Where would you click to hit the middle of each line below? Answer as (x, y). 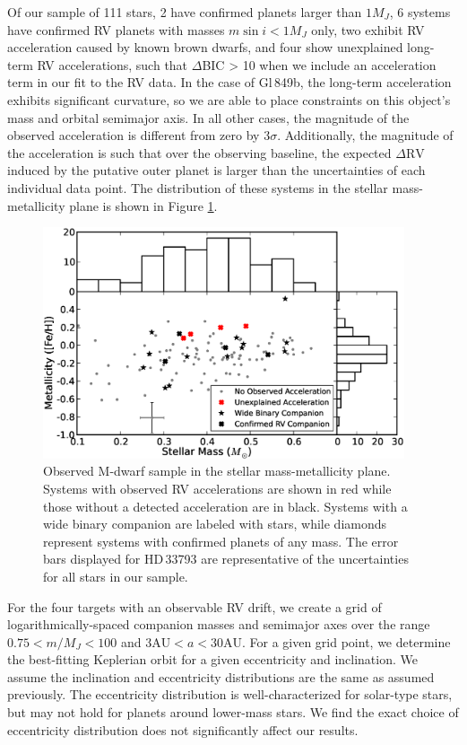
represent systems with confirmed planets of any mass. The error (221, 541)
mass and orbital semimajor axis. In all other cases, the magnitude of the (208, 117)
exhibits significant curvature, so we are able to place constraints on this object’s (229, 99)
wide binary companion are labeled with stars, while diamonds (215, 524)
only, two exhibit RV (368, 29)
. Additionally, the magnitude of (365, 135)
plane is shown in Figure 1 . (143, 205)
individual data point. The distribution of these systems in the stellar (198, 187)
